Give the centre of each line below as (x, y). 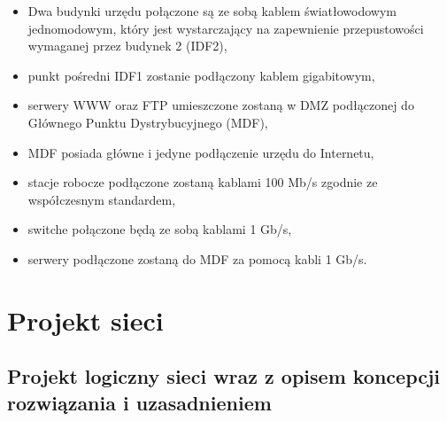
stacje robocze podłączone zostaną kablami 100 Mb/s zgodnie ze (203, 182)
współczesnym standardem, (102, 199)
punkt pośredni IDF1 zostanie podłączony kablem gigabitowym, (201, 75)
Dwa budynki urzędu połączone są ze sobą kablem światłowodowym (212, 11)
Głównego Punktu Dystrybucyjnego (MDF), (148, 122)
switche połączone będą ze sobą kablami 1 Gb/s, (160, 229)
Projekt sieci (85, 320)
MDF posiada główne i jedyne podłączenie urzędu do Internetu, (201, 152)
